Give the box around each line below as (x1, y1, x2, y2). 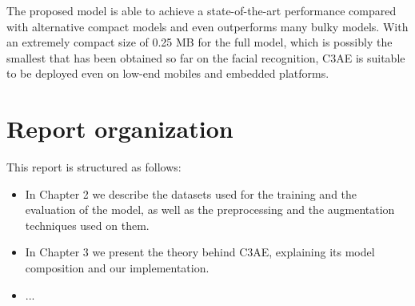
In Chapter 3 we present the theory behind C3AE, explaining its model (25, 244, 375, 260)
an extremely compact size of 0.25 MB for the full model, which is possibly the (6, 34, 393, 50)
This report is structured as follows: (6, 159, 182, 175)
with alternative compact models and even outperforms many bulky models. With (6, 18, 409, 34)
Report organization (6, 112, 233, 145)
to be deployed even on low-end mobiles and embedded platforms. (6, 65, 329, 82)
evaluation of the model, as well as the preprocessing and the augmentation (25, 201, 395, 218)
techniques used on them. (25, 216, 150, 233)
